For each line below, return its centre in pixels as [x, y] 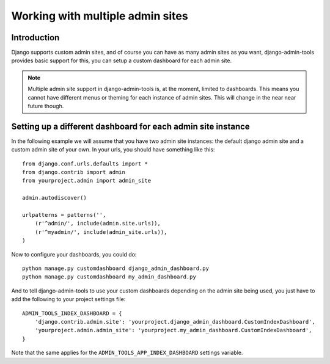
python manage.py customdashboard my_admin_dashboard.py [109, 277]
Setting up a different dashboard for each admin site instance [130, 126]
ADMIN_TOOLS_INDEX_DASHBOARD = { [72, 313]
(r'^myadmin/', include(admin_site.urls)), [101, 232]
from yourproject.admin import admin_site [87, 181]
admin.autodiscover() [54, 198]
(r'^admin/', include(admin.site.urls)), [98, 224]
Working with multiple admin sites [100, 16]
